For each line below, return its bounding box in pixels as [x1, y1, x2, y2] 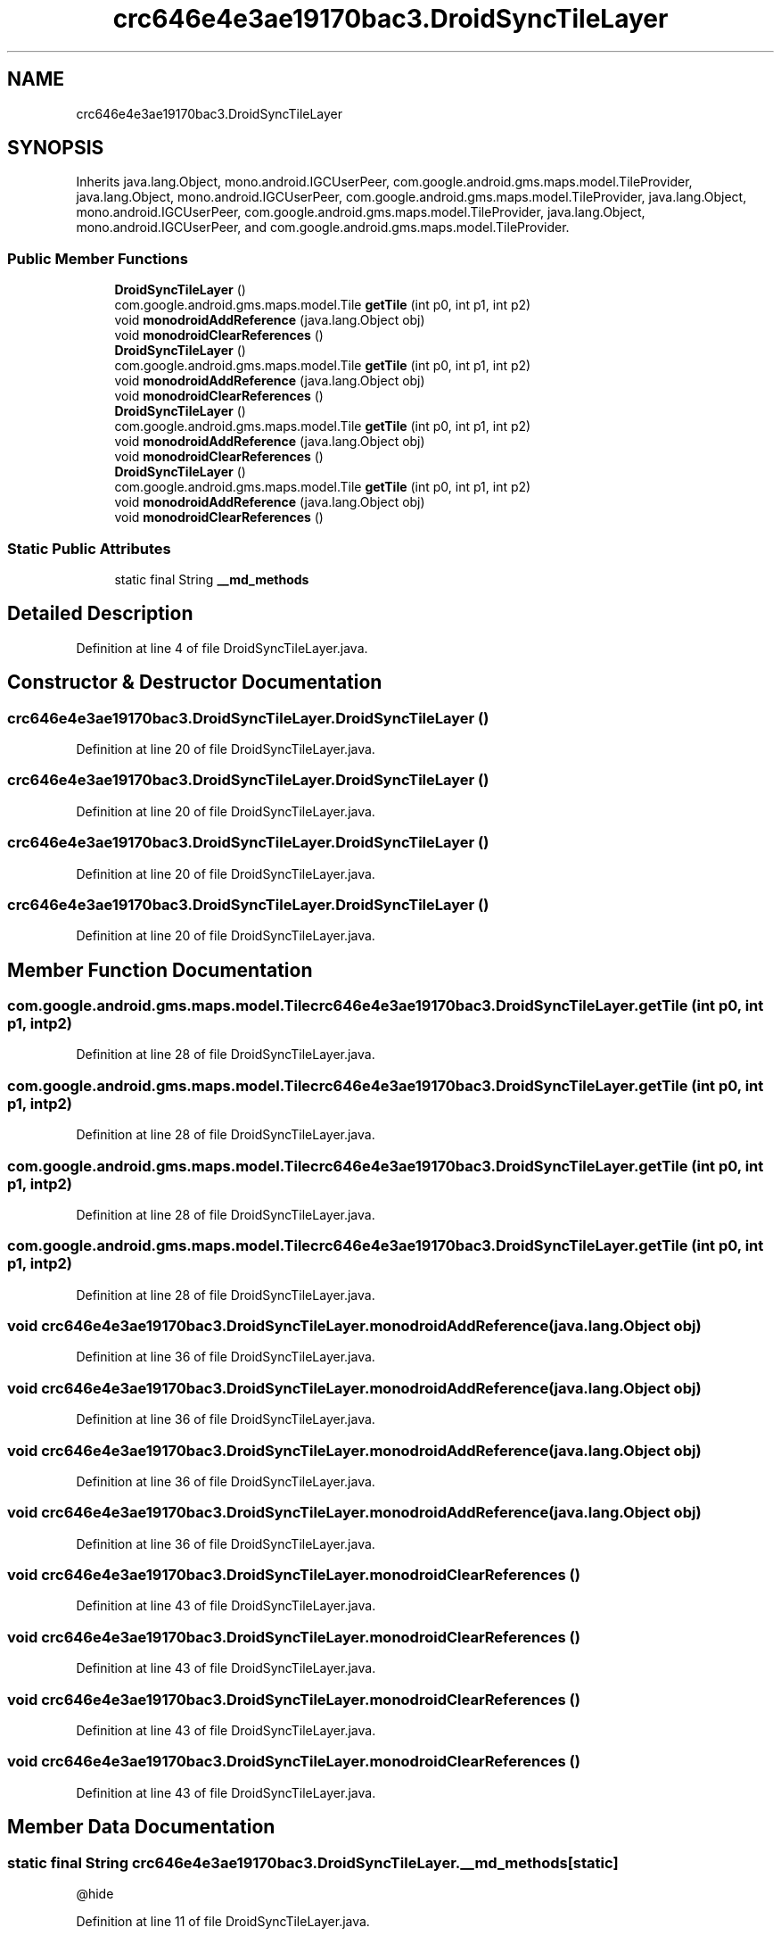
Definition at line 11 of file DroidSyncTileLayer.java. [76, 1913, 370, 1929]
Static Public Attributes [7, 539, 171, 558]
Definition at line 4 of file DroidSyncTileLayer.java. [76, 640, 368, 656]
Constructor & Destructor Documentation [7, 671, 382, 694]
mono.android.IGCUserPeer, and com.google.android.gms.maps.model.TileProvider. [76, 219, 570, 236]
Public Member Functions [7, 249, 188, 268]
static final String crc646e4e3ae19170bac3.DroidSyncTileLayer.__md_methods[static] [7, 1853, 619, 1872]
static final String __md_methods [114, 571, 309, 587]
